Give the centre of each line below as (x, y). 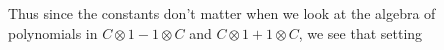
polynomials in (53, 32)
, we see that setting (360, 32)
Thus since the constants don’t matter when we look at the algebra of (222, 13)
